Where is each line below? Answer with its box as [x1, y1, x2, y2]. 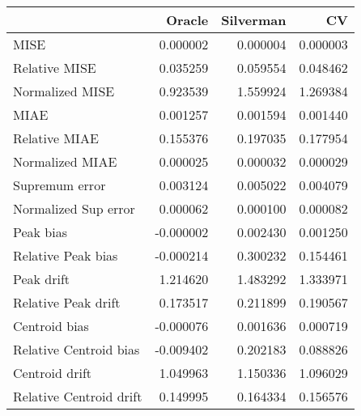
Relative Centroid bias [13, 340, 140, 359]
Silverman [221, 11, 287, 29]
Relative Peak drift [13, 293, 121, 312]
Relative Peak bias [13, 246, 118, 265]
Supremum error [13, 176, 106, 194]
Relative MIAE [13, 129, 99, 147]
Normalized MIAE [13, 152, 117, 171]
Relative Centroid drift [13, 387, 142, 405]
